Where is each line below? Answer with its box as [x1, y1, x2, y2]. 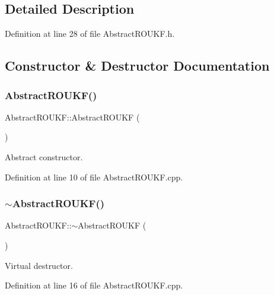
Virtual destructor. [5, 259, 73, 271]
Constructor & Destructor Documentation [5, 56, 270, 75]
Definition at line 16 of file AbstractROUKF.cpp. [5, 279, 183, 291]
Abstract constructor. [5, 150, 83, 163]
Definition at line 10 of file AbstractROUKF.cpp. [5, 170, 183, 183]
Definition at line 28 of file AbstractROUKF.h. [5, 27, 175, 40]
